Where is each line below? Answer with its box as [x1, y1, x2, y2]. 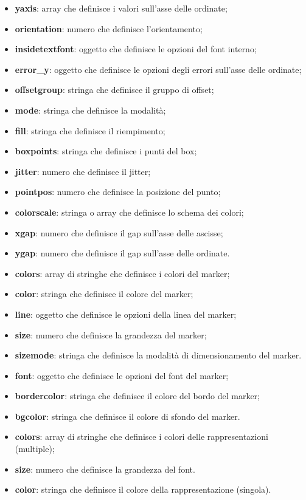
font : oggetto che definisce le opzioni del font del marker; [15, 369, 229, 382]
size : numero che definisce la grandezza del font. [15, 462, 195, 475]
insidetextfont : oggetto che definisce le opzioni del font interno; [15, 43, 257, 55]
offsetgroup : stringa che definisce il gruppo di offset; [15, 83, 214, 96]
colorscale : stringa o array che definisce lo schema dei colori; [15, 205, 244, 218]
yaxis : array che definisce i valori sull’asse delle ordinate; [15, 2, 228, 14]
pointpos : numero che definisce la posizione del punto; [15, 185, 221, 198]
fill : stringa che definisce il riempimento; [15, 124, 165, 137]
